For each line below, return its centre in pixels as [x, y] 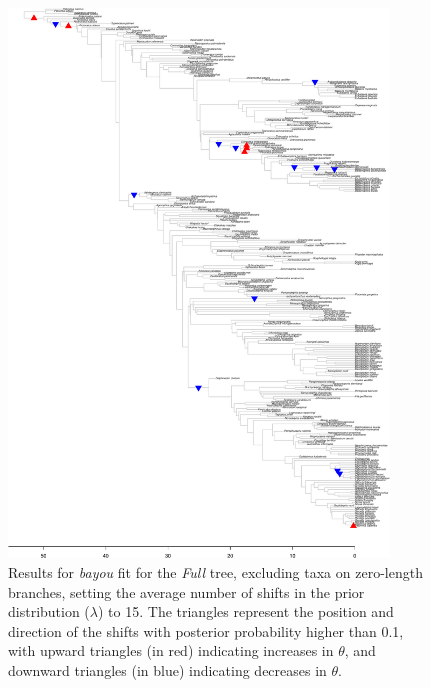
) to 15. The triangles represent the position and [246, 611]
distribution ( [49, 611]
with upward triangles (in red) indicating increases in [171, 650]
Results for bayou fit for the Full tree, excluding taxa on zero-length [215, 571]
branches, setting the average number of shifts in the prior [186, 591]
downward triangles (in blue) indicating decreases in [167, 669]
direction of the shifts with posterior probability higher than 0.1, [206, 630]
